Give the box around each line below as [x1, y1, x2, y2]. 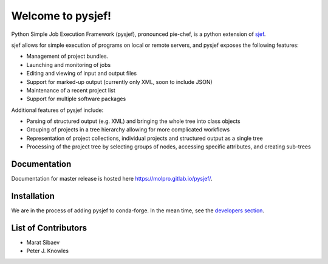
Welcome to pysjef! [11, 9, 112, 23]
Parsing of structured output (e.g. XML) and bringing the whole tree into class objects [26, 117, 241, 125]
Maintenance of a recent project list [26, 86, 115, 94]
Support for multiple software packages [26, 95, 126, 103]
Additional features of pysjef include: [11, 106, 104, 114]
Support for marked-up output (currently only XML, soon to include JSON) [26, 78, 213, 85]
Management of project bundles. [26, 52, 109, 60]
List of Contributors [11, 223, 87, 233]
